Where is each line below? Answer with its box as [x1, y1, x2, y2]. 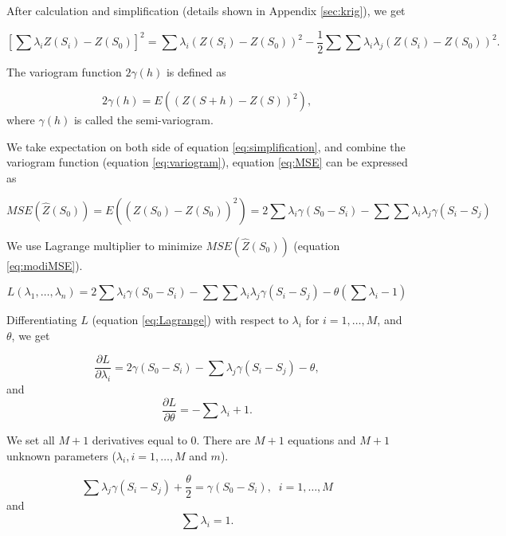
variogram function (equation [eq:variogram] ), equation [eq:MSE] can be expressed [6, 154, 408, 170]
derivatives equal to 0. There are [92, 431, 251, 448]
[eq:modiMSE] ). [6, 256, 83, 273]
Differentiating [6, 311, 77, 328]
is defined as [166, 63, 226, 80]
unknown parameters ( [6, 447, 116, 464]
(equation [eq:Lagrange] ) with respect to [92, 311, 288, 328]
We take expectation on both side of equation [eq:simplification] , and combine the [6, 138, 406, 155]
